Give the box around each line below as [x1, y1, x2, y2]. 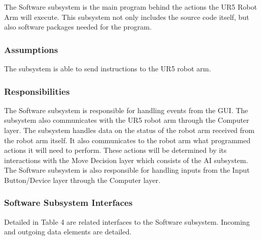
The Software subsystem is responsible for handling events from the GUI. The [4, 104, 248, 115]
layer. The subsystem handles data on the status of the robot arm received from [4, 125, 255, 135]
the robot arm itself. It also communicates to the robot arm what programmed [4, 135, 251, 145]
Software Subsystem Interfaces [4, 196, 133, 209]
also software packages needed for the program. [4, 21, 152, 32]
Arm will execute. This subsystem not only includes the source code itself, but [4, 11, 249, 22]
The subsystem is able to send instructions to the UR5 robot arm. [4, 63, 211, 73]
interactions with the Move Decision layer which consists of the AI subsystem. [4, 154, 248, 165]
